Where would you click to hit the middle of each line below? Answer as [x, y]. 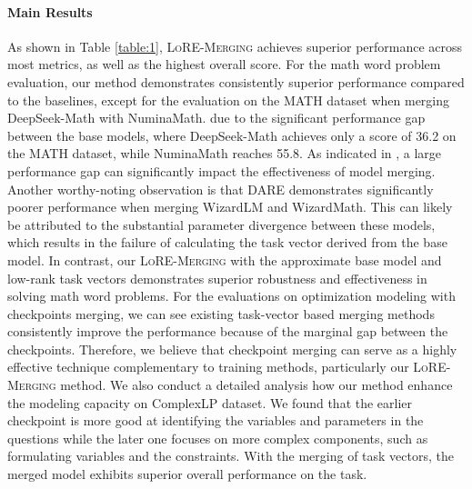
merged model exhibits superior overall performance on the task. [187, 474]
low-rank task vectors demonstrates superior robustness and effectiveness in [217, 278]
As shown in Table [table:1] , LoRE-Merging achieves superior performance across [235, 46]
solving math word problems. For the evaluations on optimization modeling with [231, 296]
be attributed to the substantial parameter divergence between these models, [221, 224]
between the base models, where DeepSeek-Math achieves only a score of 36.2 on [232, 135]
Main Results [50, 11]
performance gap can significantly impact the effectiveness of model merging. [221, 170]
